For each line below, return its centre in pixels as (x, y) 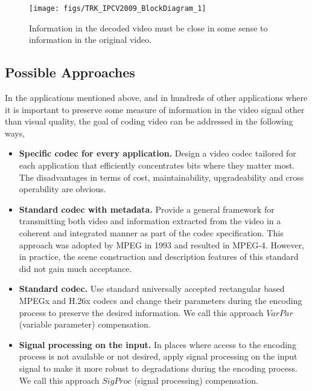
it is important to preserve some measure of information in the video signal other (155, 109)
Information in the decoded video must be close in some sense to (148, 27)
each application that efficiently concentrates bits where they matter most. (157, 165)
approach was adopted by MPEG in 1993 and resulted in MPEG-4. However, (162, 244)
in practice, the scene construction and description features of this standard (159, 257)
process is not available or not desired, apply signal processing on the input (158, 356)
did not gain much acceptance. (75, 268)
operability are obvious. (62, 189)
